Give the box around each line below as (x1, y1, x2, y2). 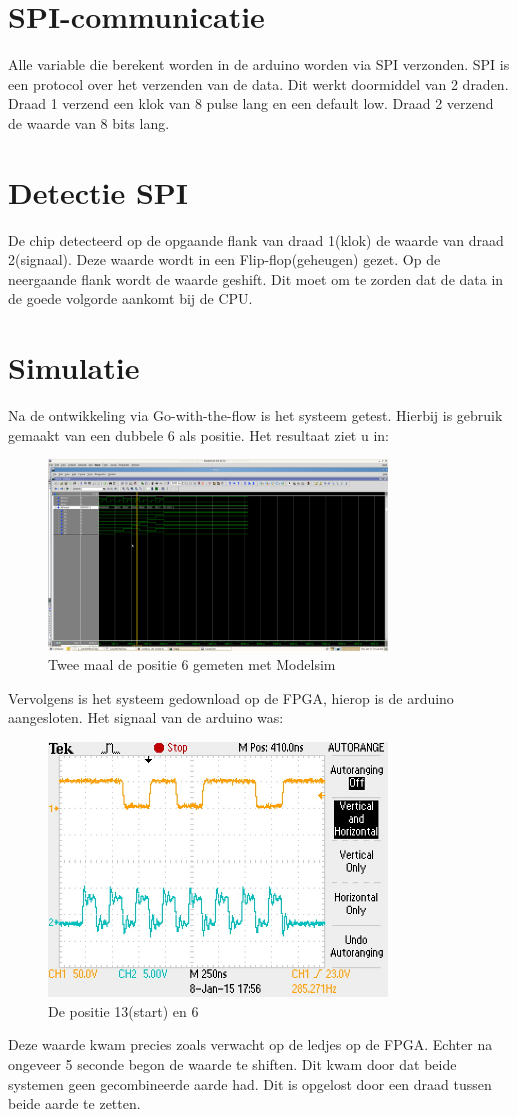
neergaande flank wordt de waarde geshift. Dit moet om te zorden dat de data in (8, 268, 504, 289)
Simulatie (8, 347, 140, 388)
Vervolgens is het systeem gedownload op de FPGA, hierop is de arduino (8, 687, 454, 708)
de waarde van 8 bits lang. (8, 112, 170, 133)
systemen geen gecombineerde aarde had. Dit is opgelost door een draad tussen (8, 1073, 492, 1094)
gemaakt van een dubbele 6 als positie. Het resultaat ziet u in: (8, 424, 389, 445)
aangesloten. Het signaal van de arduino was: (8, 707, 284, 728)
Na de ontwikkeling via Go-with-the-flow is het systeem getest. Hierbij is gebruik (8, 405, 503, 426)
